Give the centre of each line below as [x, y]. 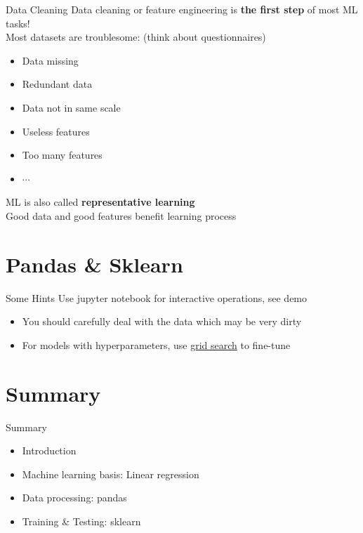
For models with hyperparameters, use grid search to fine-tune [156, 344]
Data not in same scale [71, 107]
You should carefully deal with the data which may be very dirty [162, 321]
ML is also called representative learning [100, 202]
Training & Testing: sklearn [81, 521]
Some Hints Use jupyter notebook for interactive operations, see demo [157, 297]
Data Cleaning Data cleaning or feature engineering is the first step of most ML [182, 9]
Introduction [49, 450]
